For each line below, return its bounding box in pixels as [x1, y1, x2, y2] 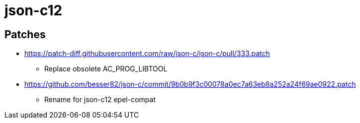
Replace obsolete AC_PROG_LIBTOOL [44, 64, 168, 73]
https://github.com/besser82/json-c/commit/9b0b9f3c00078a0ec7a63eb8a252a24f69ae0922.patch [24, 80, 356, 89]
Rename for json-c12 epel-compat [44, 95, 156, 104]
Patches [4, 28, 46, 41]
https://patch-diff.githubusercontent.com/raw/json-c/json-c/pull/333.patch [24, 49, 270, 58]
